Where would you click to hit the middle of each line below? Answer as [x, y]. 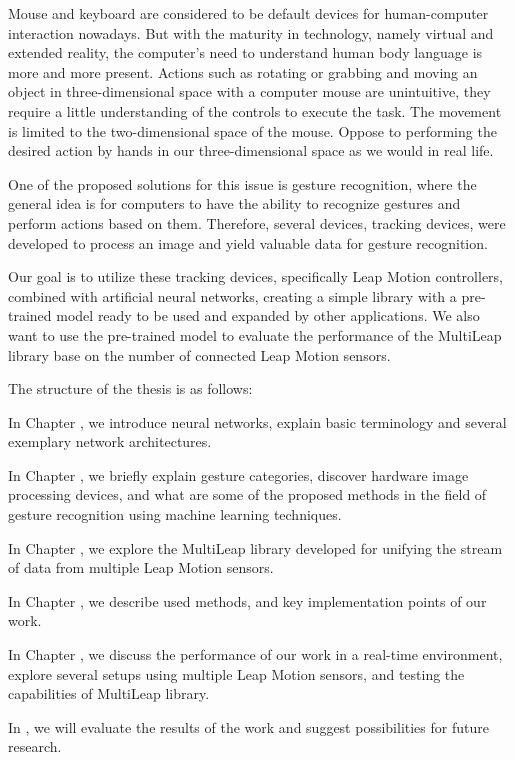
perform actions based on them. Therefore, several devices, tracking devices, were [257, 222]
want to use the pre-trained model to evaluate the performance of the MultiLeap [255, 334]
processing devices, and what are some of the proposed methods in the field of [247, 494]
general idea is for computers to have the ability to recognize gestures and [234, 203]
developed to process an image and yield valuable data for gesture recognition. [248, 242]
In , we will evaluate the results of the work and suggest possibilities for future [248, 726]
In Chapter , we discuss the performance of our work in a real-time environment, [255, 654]
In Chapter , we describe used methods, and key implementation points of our [247, 600]
